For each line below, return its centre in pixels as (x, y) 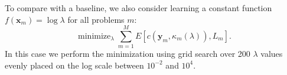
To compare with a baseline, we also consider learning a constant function (138, 8)
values (272, 54)
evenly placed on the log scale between (74, 65)
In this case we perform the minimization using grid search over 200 (128, 54)
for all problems (96, 19)
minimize (94, 36)
